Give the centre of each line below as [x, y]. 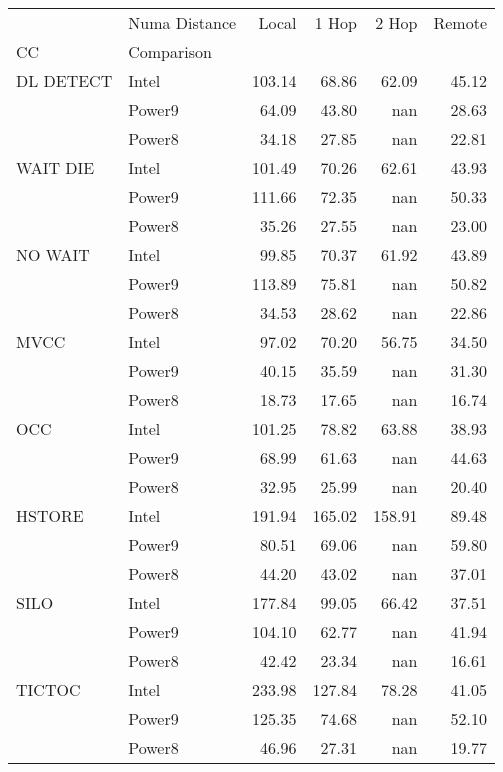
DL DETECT [64, 80]
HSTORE [50, 515]
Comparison [170, 51]
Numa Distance [182, 22]
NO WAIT [53, 254]
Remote [460, 22]
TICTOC [48, 689]
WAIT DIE [55, 167]
